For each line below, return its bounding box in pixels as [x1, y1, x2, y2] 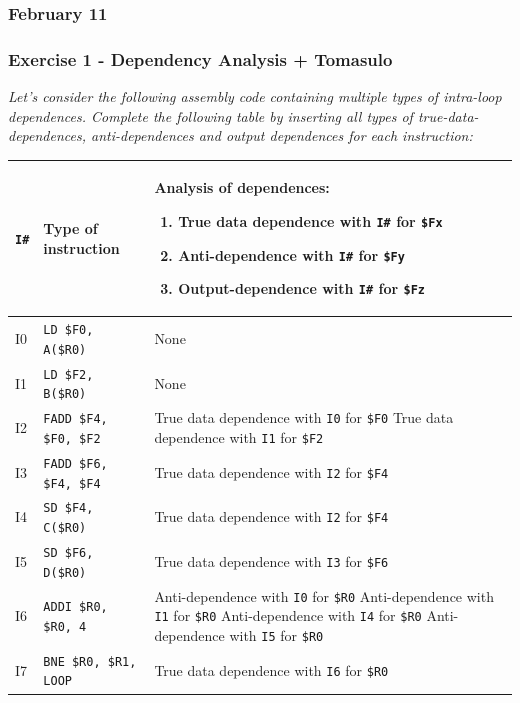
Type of [43, 218, 98, 239]
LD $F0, [43, 323, 94, 338]
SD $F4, [43, 501, 94, 516]
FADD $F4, [43, 412, 108, 427]
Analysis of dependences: [154, 177, 330, 198]
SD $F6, [43, 545, 94, 560]
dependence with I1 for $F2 [154, 426, 324, 447]
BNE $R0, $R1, [43, 654, 137, 669]
